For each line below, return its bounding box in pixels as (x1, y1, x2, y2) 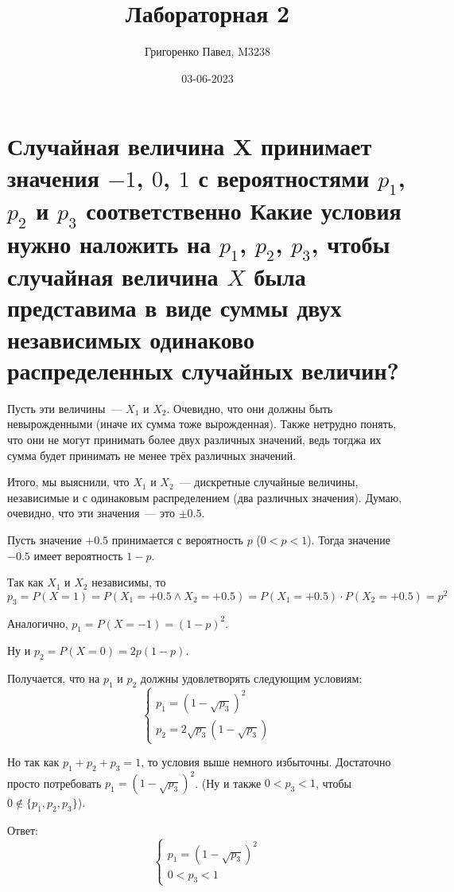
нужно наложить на (7, 227, 211, 259)
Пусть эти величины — (7, 399, 122, 416)
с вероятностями (198, 161, 370, 193)
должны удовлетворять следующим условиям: (140, 670, 363, 687)
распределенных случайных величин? (7, 353, 399, 386)
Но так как (7, 754, 60, 770)
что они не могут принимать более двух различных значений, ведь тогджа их (7, 430, 382, 447)
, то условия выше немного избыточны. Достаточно (141, 754, 391, 770)
